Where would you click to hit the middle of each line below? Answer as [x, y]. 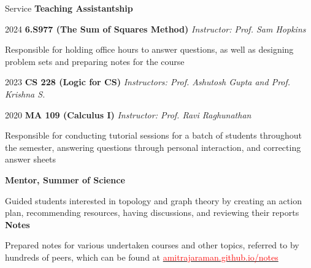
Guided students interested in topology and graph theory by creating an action [153, 200]
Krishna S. [25, 94]
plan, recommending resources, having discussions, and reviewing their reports [152, 212]
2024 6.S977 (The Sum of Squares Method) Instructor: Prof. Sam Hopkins [155, 29]
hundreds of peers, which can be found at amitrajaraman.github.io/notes [142, 257]
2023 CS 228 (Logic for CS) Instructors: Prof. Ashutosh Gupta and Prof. [148, 82]
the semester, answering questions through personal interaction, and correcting [153, 147]
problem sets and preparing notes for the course [95, 61]
